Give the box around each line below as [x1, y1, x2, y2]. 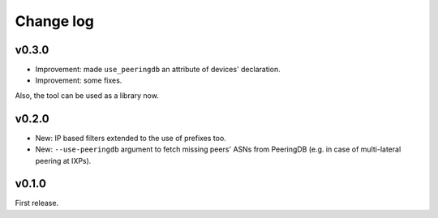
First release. [15, 199, 59, 208]
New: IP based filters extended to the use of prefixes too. [35, 133, 226, 143]
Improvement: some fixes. [35, 75, 122, 85]
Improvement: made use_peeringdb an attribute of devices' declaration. [35, 65, 281, 75]
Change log [15, 12, 95, 30]
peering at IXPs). [35, 156, 92, 165]
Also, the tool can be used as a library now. [15, 90, 160, 100]
